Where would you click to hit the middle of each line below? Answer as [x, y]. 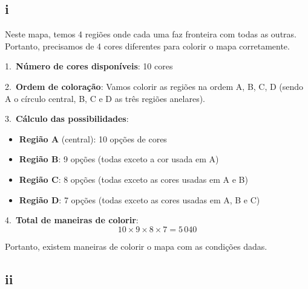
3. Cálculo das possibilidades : [67, 119]
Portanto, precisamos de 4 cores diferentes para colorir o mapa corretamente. [147, 46]
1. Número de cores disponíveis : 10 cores [89, 66]
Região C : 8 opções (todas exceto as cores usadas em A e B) [133, 179]
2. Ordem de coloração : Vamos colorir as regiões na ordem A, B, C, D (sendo [154, 86]
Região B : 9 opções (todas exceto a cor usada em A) [119, 159]
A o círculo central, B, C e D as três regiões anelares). [105, 98]
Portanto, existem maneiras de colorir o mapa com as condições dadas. [136, 246]
